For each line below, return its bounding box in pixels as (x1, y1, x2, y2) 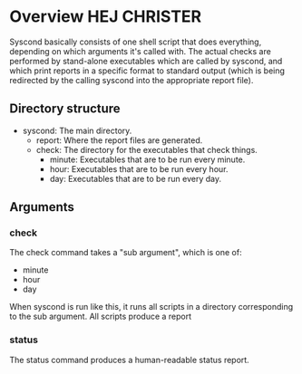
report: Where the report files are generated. (35, 134, 203, 146)
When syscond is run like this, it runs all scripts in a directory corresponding (9, 302, 293, 312)
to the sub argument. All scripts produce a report (9, 311, 192, 322)
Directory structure (9, 101, 121, 117)
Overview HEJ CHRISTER (9, 6, 202, 27)
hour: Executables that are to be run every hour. (49, 163, 229, 174)
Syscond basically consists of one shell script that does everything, (9, 36, 262, 47)
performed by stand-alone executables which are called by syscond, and (9, 55, 283, 66)
